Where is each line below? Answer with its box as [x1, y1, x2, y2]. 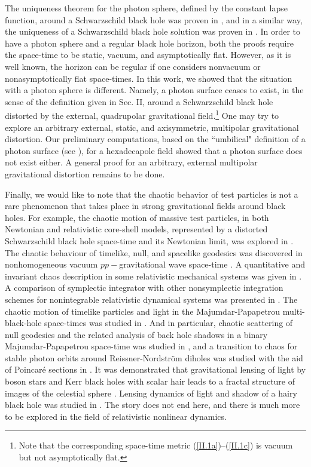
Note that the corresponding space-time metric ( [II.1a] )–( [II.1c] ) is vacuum [19, 439, 293, 451]
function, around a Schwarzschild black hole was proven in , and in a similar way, [5, 13, 303, 26]
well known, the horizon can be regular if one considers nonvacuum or [5, 60, 261, 72]
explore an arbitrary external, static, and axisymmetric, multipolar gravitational [5, 121, 299, 133]
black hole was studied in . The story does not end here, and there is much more [5, 398, 300, 411]
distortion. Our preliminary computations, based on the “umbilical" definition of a [5, 133, 306, 145]
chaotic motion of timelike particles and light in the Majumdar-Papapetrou [5, 305, 280, 317]
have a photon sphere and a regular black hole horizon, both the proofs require [5, 36, 294, 49]
